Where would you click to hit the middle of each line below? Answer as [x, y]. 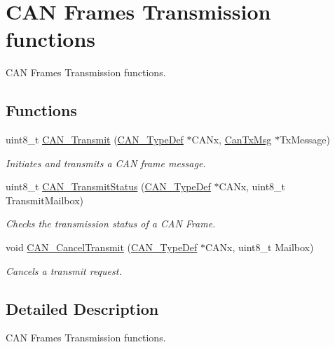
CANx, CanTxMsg [232, 140]
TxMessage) [305, 140]
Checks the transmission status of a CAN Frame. [111, 224]
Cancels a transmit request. [64, 270]
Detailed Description [82, 308]
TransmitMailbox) [45, 200]
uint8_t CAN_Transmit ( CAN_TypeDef [95, 140]
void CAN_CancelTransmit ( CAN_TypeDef [102, 247]
